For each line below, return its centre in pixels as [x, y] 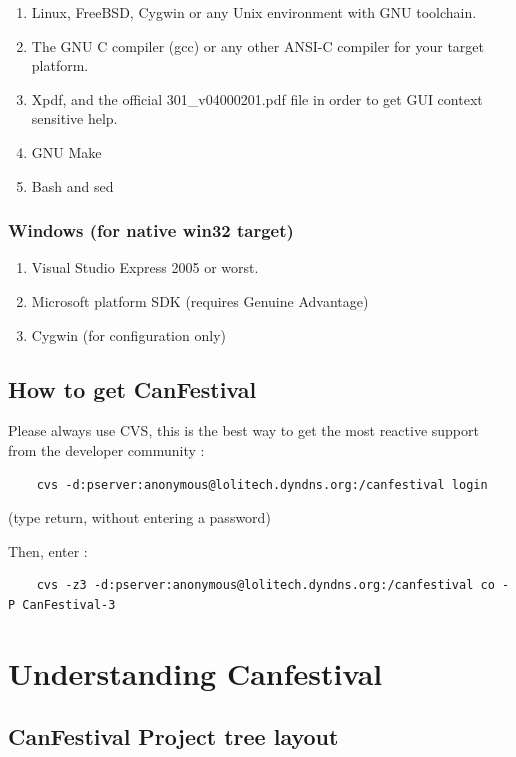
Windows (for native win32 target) [151, 230]
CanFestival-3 [69, 604]
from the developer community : [106, 449]
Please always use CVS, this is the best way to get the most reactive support [243, 430]
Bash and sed [72, 185]
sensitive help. [74, 118]
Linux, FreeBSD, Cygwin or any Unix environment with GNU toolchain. [254, 12]
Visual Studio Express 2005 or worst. [145, 267]
